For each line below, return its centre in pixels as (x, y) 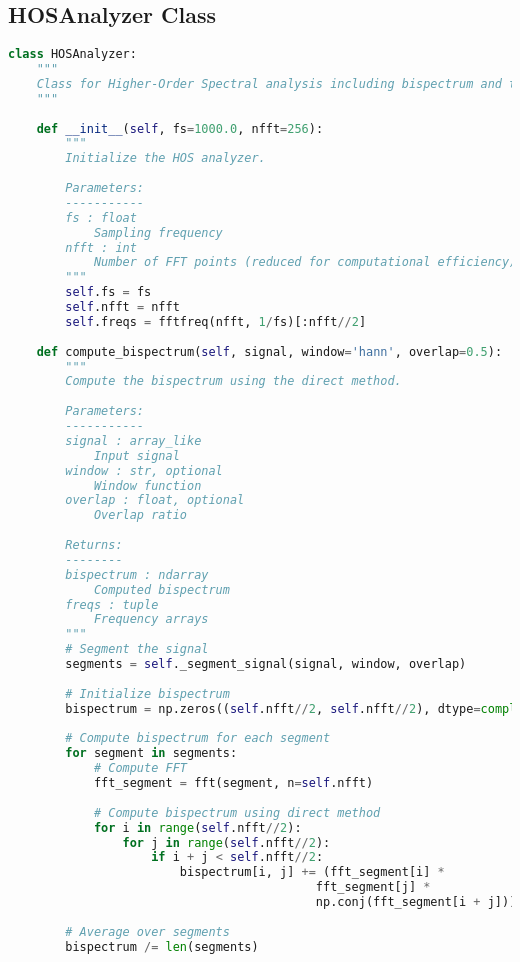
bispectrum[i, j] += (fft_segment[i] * (312, 872)
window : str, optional (144, 470)
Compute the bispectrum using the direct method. (233, 381)
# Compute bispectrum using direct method (237, 812)
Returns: (94, 545)
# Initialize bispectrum (147, 693)
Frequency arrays (151, 619)
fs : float (101, 217)
